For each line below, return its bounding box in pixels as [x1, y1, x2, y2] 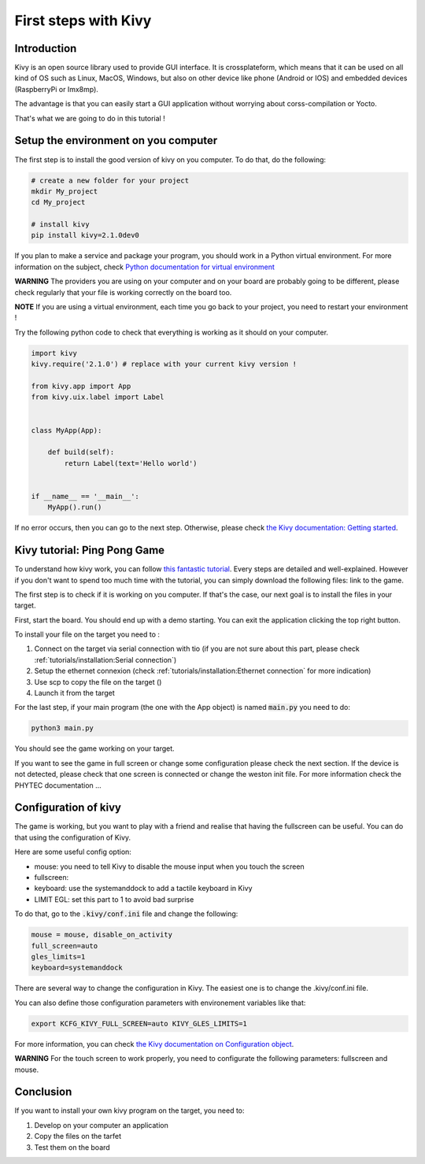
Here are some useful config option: [14, 847, 131, 857]
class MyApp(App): [31, 426, 102, 434]
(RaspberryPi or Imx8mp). [14, 84, 98, 94]
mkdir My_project [31, 187, 98, 196]
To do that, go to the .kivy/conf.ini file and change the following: [14, 909, 238, 918]
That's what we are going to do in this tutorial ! [14, 113, 165, 123]
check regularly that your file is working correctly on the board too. [14, 287, 232, 297]
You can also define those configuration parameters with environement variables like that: [14, 998, 306, 1007]
